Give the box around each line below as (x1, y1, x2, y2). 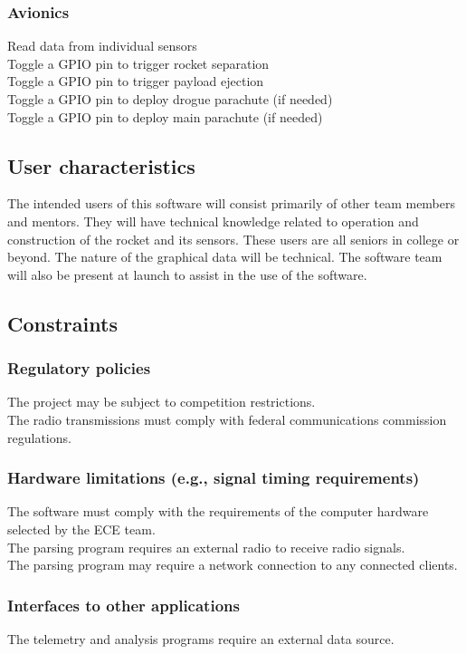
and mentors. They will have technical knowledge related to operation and (7, 211, 419, 230)
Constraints (7, 309, 118, 337)
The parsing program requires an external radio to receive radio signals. (7, 537, 405, 556)
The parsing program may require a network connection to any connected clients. (7, 555, 458, 574)
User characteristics (7, 151, 195, 179)
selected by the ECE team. (7, 519, 156, 538)
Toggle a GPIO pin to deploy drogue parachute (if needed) (7, 90, 333, 108)
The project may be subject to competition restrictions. (7, 392, 316, 411)
